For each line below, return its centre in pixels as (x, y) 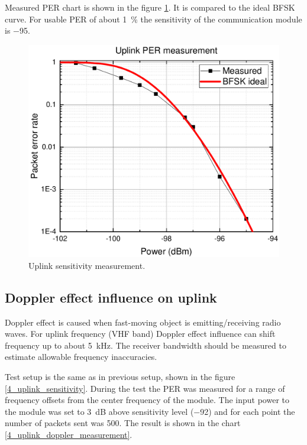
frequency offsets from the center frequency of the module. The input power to (147, 400)
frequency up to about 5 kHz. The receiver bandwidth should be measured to (146, 345)
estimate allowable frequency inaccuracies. (81, 357)
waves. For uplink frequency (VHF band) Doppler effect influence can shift (140, 334)
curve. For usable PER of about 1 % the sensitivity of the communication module (153, 19)
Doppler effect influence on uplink (111, 297)
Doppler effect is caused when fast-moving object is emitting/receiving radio (143, 322)
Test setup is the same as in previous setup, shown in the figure (120, 376)
